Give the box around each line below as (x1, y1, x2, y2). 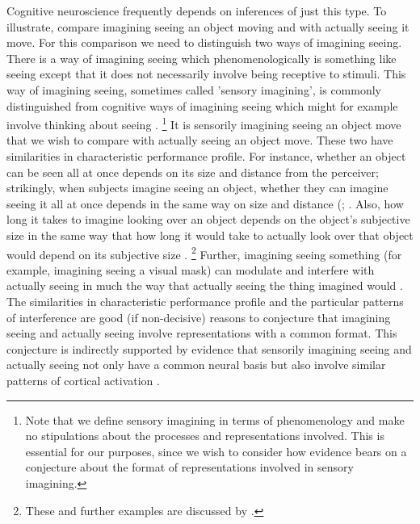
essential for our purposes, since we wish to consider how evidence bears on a (25, 442, 407, 459)
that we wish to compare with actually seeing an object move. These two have (6, 132, 393, 149)
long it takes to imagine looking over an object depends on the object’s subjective (6, 211, 410, 228)
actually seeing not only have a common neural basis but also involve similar (6, 356, 386, 373)
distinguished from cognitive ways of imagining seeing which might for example (6, 97, 398, 114)
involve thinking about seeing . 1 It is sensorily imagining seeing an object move (6, 114, 401, 132)
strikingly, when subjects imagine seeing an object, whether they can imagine (6, 179, 388, 196)
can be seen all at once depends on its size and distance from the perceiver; (6, 163, 379, 180)
